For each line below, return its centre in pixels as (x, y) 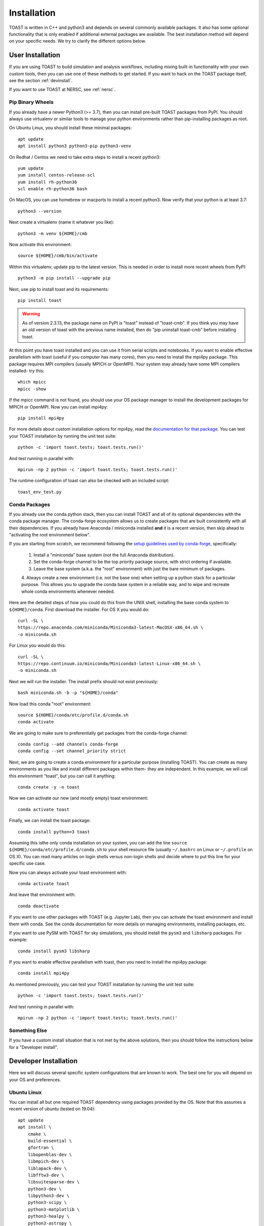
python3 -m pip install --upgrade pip (64, 278)
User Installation (35, 55)
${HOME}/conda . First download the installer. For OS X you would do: (79, 609)
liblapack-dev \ (47, 1168)
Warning (31, 314)
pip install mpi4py (41, 418)
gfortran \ (41, 1148)
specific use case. (27, 864)
